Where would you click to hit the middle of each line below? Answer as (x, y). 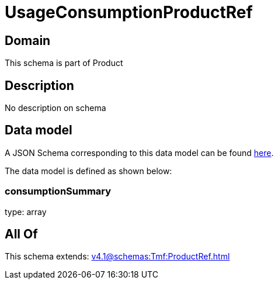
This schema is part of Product (64, 63)
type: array (26, 212)
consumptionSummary (58, 191)
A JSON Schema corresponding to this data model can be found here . (139, 153)
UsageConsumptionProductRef (129, 12)
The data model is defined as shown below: (88, 171)
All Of (21, 234)
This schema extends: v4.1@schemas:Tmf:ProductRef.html (117, 257)
